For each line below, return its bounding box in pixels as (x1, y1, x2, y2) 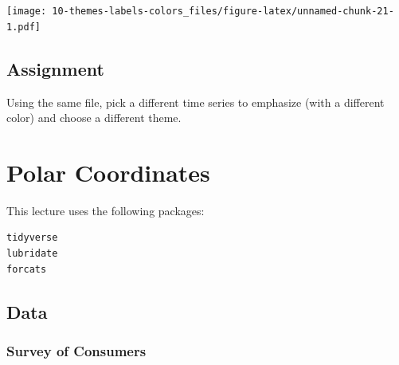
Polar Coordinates (6, 155, 210, 188)
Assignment (6, 56, 104, 80)
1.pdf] (6, 21, 41, 33)
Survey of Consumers (6, 340, 147, 360)
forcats (6, 263, 47, 275)
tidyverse (6, 232, 58, 244)
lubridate (6, 248, 58, 260)
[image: (6, 6, 47, 17)
